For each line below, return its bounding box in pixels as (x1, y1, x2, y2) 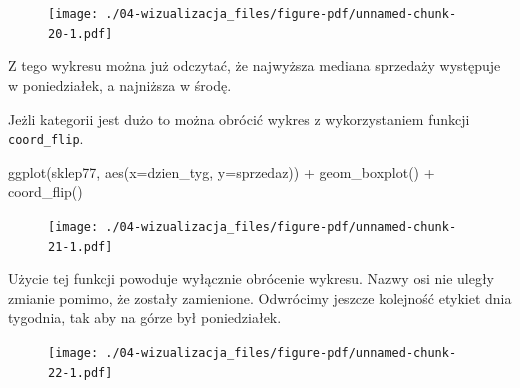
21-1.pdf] (48, 239, 113, 254)
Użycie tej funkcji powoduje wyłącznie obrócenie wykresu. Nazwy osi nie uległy (8, 268, 495, 289)
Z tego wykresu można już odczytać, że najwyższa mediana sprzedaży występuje (8, 55, 501, 76)
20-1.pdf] (48, 26, 113, 41)
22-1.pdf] (48, 365, 113, 380)
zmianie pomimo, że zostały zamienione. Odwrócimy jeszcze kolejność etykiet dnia (8, 287, 512, 308)
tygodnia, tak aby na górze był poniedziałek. (8, 307, 282, 328)
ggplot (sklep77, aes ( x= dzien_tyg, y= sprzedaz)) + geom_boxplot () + (8, 161, 435, 182)
